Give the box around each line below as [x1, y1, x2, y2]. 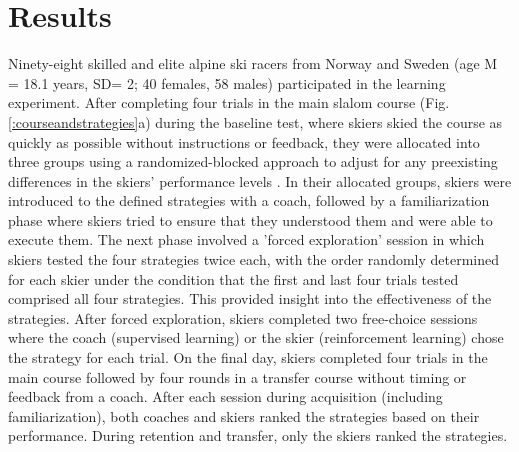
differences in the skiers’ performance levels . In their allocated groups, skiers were [8, 170, 512, 191]
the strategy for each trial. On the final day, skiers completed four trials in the [8, 347, 488, 368]
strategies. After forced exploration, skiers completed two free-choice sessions [8, 307, 478, 328]
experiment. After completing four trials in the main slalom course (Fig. [8, 92, 450, 113]
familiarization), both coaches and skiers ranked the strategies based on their [8, 405, 480, 426]
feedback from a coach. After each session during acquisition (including [8, 386, 443, 407]
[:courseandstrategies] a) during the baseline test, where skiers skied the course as [8, 111, 503, 132]
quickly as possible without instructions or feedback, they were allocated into [8, 131, 480, 152]
